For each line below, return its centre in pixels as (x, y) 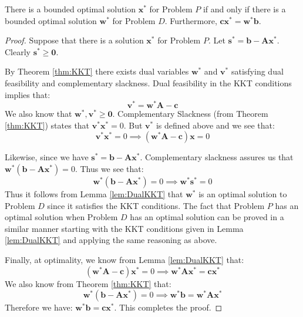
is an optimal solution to (243, 194)
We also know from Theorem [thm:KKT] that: (88, 283)
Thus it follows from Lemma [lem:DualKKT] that (94, 194)
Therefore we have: (39, 307)
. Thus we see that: (109, 169)
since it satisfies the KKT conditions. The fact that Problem (156, 205)
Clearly (18, 51)
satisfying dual (257, 71)
